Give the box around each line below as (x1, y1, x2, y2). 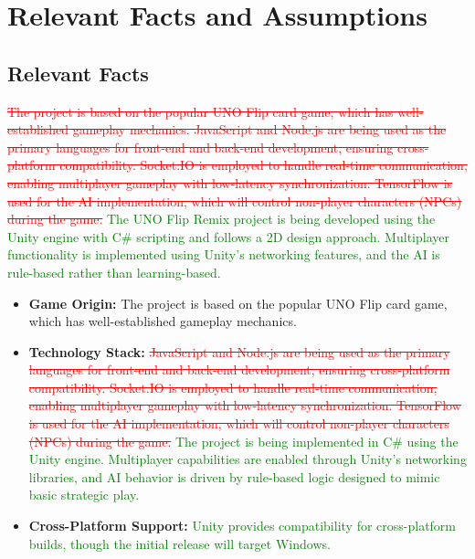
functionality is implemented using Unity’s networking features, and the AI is (7, 245, 440, 264)
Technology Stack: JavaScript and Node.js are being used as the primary (28, 342, 450, 361)
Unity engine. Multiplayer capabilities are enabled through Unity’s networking (28, 449, 467, 469)
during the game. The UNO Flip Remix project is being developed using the (7, 209, 436, 228)
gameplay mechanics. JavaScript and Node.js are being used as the (72, 120, 447, 139)
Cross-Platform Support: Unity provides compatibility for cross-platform (28, 516, 457, 535)
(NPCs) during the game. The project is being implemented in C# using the (28, 431, 459, 450)
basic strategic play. (28, 485, 140, 504)
